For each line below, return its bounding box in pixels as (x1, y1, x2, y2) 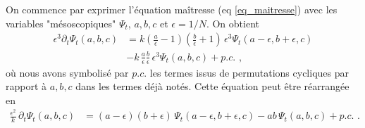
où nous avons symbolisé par (6, 65, 129, 79)
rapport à (6, 79, 47, 94)
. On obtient (206, 15, 259, 30)
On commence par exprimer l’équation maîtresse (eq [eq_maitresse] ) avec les (6, 2, 338, 16)
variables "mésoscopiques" (6, 15, 116, 30)
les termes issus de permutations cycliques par (149, 65, 349, 79)
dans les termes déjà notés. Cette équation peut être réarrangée (75, 79, 349, 94)
